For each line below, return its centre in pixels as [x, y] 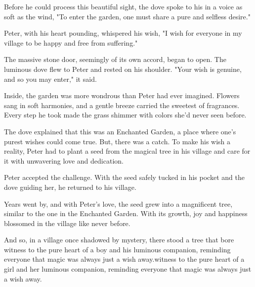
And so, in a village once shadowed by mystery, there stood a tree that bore [119, 240]
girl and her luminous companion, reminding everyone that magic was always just [128, 269]
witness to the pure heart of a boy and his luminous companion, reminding [117, 249]
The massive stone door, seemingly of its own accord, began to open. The [115, 59]
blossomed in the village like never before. [67, 223]
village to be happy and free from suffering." [71, 42]
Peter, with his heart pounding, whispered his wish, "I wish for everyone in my [123, 33]
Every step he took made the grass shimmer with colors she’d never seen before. [125, 115]
